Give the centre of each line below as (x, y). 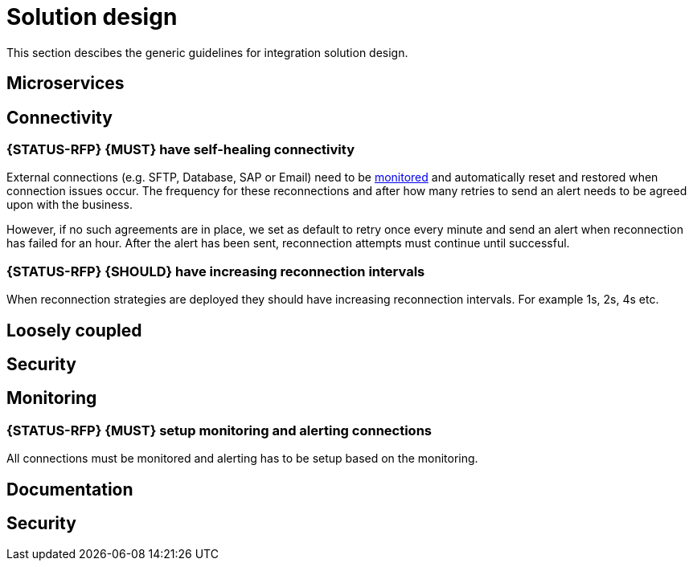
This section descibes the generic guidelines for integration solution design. (207, 52)
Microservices (66, 84)
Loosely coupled (74, 330)
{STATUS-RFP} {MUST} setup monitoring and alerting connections (219, 430)
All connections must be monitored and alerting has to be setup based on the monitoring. (242, 459)
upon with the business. (70, 205)
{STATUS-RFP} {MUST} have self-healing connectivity (180, 150)
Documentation (70, 489)
